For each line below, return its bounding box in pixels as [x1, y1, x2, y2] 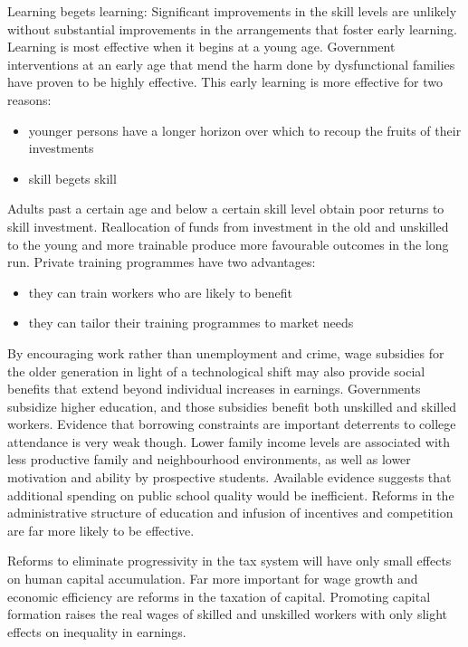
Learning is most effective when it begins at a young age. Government [7, 37, 396, 56]
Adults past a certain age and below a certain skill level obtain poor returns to [7, 199, 444, 218]
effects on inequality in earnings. [7, 622, 186, 641]
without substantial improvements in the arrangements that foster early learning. [7, 19, 457, 38]
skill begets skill [28, 168, 117, 187]
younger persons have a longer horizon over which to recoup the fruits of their [28, 120, 462, 139]
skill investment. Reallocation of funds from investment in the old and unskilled [7, 216, 449, 235]
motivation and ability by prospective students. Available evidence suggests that [7, 468, 452, 487]
